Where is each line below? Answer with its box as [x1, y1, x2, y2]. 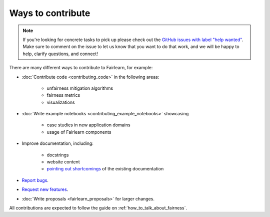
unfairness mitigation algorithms [46, 85, 113, 91]
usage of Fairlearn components [46, 129, 111, 135]
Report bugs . [21, 177, 48, 183]
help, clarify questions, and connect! [22, 51, 98, 57]
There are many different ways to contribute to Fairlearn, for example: [9, 65, 153, 71]
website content [46, 159, 80, 165]
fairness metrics [46, 92, 80, 98]
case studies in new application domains [46, 122, 130, 128]
